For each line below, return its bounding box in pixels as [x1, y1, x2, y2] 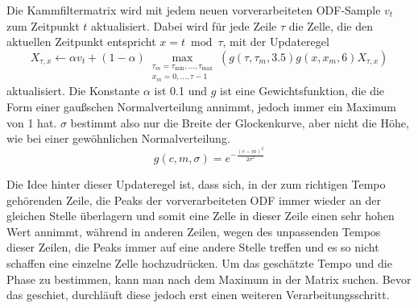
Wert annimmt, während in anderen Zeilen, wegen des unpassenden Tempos [6, 223, 381, 239]
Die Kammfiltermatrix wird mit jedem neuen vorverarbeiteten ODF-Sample [6, 2, 381, 18]
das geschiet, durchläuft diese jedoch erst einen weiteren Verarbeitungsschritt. [6, 286, 390, 303]
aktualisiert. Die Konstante [6, 82, 140, 99]
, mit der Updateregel [222, 33, 329, 50]
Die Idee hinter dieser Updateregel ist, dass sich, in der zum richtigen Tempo [6, 176, 386, 193]
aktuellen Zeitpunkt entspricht [6, 33, 156, 50]
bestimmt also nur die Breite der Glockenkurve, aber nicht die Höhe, [70, 114, 409, 131]
